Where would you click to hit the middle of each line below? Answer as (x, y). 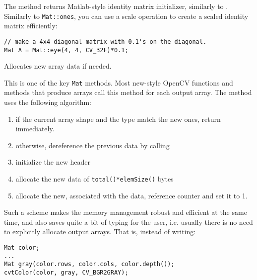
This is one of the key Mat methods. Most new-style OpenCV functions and (119, 82)
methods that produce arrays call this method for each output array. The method (128, 92)
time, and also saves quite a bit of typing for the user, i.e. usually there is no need (128, 222)
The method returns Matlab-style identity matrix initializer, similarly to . (116, 6)
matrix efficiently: (31, 26)
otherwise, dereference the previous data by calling (93, 145)
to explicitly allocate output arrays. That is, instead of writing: (100, 232)
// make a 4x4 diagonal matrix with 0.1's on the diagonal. (105, 42)
